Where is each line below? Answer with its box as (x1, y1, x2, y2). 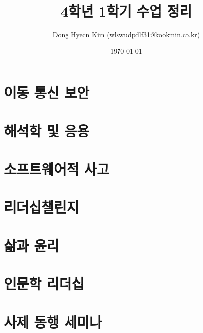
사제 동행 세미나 (4, 312, 102, 332)
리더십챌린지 (4, 197, 79, 217)
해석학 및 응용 (4, 120, 90, 140)
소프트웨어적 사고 (4, 159, 109, 179)
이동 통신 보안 (4, 82, 90, 102)
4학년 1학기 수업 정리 (60, 1, 192, 21)
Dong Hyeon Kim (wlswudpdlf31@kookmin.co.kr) (52, 29, 200, 39)
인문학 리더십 (4, 274, 85, 294)
